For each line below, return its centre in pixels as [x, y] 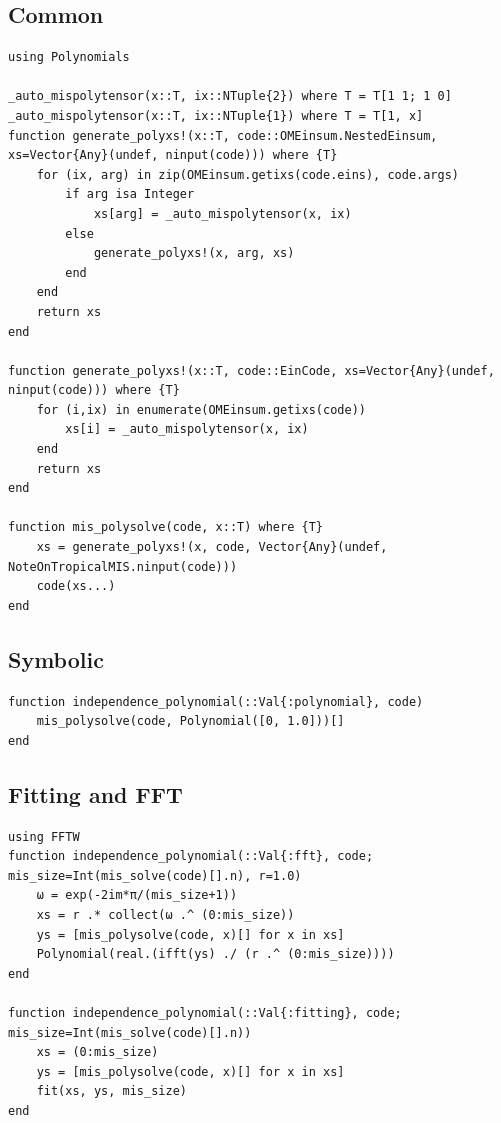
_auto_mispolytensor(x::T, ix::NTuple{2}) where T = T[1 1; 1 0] [230, 96]
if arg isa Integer [130, 194]
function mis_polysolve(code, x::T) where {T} [165, 527]
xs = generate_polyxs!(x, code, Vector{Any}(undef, [212, 547]
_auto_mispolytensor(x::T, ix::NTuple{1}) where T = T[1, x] [216, 115]
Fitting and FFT [95, 793]
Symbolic [56, 658]
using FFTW [44, 836]
